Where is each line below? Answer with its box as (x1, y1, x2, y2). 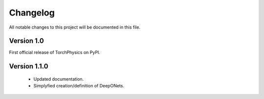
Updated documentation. (33, 76, 84, 82)
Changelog (9, 7, 55, 18)
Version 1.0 (9, 37, 44, 45)
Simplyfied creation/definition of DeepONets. (33, 83, 125, 89)
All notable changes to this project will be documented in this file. (9, 24, 141, 30)
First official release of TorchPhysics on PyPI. (9, 49, 100, 55)
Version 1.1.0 (9, 62, 48, 70)
